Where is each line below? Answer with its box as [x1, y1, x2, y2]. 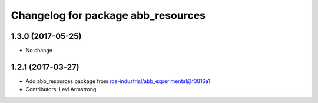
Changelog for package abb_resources [11, 9, 206, 22]
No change [25, 47, 53, 54]
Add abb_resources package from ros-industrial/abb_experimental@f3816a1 [25, 77, 211, 85]
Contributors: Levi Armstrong [25, 86, 97, 93]
